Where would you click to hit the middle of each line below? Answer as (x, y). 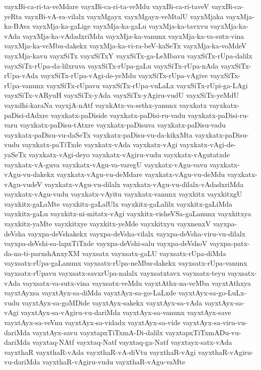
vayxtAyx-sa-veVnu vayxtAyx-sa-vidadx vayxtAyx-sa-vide (92, 322)
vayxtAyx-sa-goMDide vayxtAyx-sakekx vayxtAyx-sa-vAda (112, 302)
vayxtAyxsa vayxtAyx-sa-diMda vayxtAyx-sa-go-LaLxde (90, 293)
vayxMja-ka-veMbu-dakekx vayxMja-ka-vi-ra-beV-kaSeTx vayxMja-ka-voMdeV (125, 46)
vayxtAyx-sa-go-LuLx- (212, 293)
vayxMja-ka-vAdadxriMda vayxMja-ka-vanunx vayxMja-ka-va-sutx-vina (133, 36)
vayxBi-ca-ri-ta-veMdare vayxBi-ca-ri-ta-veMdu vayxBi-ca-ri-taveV (107, 6)
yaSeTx (15, 154)
